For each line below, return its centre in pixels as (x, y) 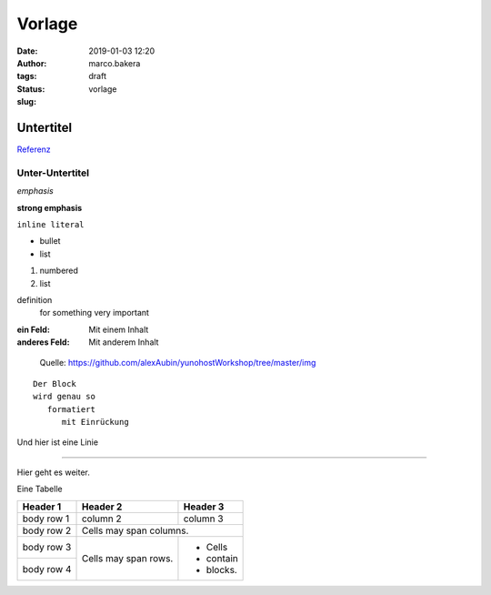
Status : (31, 89)
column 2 (101, 519)
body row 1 (46, 519)
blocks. (222, 570)
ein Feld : (33, 329)
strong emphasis (50, 207)
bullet (50, 241)
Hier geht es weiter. (53, 472)
